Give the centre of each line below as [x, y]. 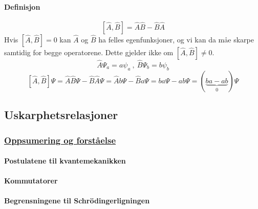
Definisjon [22, 6]
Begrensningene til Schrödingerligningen [77, 201]
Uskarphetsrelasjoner [61, 115]
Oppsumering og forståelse [60, 140]
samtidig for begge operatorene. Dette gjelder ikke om [89, 52]
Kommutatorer [31, 181]
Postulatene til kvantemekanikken [65, 161]
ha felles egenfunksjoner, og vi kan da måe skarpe [176, 39]
